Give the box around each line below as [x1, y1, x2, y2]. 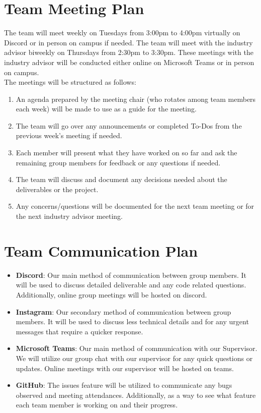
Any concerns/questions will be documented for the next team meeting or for [16, 201, 254, 211]
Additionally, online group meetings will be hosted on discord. [16, 289, 207, 300]
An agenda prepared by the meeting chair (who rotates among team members [16, 93, 256, 104]
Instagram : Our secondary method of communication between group [16, 306, 231, 317]
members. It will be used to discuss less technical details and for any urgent [16, 316, 249, 327]
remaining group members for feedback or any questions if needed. [16, 157, 221, 167]
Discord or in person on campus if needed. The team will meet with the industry [4, 37, 253, 47]
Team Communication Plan [4, 240, 198, 261]
